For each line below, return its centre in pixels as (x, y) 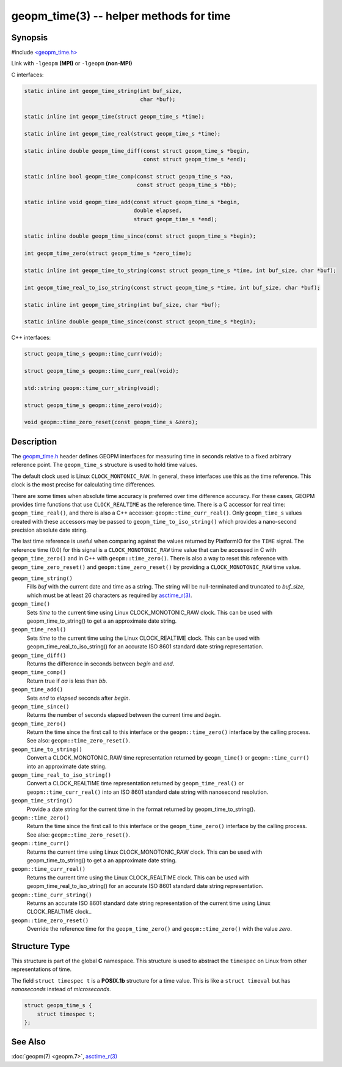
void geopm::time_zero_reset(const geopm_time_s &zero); (111, 422)
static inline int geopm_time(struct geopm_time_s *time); (114, 116)
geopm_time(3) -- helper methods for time (121, 16)
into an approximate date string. (67, 766)
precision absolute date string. (49, 530)
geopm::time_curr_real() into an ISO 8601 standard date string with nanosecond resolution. (147, 792)
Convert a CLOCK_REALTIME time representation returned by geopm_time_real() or (135, 783)
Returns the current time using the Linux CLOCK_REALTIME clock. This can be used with (138, 878)
